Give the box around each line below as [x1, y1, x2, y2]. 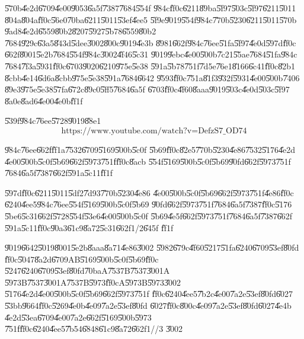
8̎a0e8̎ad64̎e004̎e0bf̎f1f [5, 94, 83, 107]
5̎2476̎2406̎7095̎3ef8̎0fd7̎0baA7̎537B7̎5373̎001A [5, 264, 170, 277]
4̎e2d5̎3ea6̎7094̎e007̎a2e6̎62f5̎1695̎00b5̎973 [5, 311, 152, 323]
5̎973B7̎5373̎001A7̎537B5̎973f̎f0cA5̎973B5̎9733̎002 [5, 276, 181, 288]
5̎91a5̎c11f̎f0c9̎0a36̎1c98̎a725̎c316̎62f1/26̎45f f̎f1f [5, 221, 174, 234]
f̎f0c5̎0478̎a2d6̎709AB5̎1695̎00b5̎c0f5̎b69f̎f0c [5, 252, 159, 265]
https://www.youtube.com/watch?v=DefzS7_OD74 [61, 126, 247, 135]
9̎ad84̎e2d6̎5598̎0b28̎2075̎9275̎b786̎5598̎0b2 [5, 25, 156, 37]
